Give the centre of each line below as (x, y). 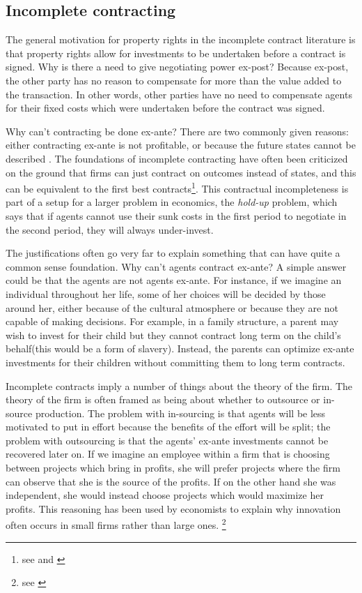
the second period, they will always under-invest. (110, 229)
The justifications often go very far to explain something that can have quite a (173, 253)
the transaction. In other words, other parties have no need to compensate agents (179, 94)
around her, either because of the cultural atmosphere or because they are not (172, 307)
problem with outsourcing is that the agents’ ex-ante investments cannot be (167, 440)
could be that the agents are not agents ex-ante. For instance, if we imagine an (174, 280)
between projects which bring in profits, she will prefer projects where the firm (173, 468)
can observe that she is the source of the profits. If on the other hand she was (171, 481)
